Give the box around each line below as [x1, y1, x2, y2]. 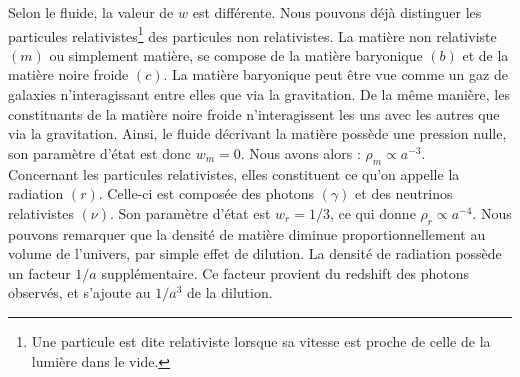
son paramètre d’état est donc [8, 142, 191, 163]
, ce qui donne [329, 202, 416, 223]
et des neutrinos [355, 183, 453, 204]
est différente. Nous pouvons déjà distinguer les [192, 2, 482, 22]
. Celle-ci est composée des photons [98, 183, 315, 204]
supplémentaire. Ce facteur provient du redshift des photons [101, 262, 469, 283]
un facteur [8, 262, 71, 283]
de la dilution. [187, 282, 273, 303]
